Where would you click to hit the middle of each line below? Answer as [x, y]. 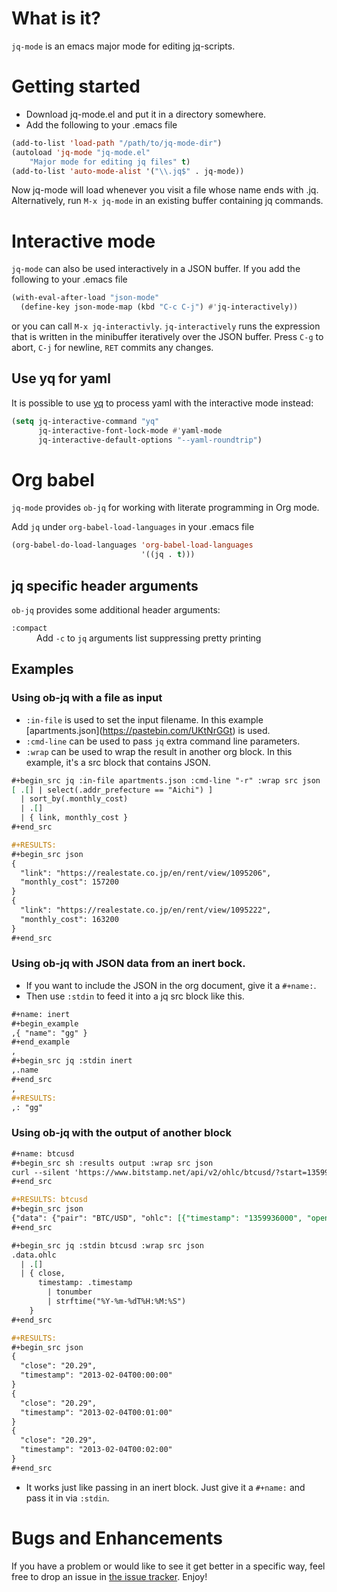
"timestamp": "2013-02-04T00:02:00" [96, 1450]
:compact [29, 628]
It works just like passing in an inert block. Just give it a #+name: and [165, 1487]
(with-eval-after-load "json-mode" [85, 298]
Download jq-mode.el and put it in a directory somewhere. [146, 114]
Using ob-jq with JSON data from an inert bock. [128, 964]
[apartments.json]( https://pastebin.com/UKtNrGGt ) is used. [148, 730]
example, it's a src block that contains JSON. [118, 762]
